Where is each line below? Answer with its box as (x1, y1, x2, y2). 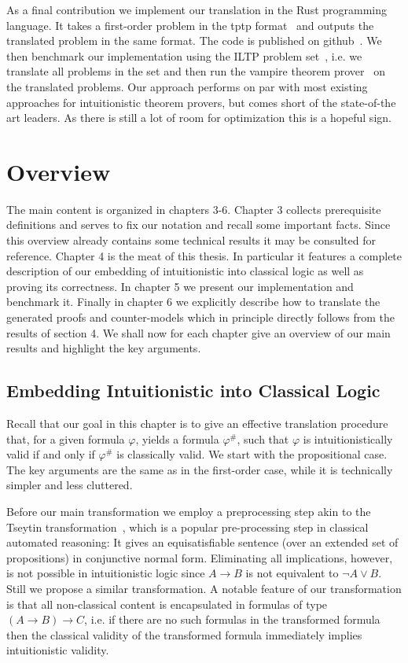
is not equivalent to (245, 565, 339, 581)
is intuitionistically (303, 430, 393, 447)
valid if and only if (6, 446, 95, 462)
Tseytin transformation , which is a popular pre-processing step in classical (6, 518, 369, 535)
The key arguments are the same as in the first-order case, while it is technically (6, 461, 393, 477)
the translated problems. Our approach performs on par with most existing (6, 78, 368, 94)
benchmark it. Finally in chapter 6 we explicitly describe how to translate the (6, 293, 380, 310)
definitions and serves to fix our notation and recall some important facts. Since (6, 216, 391, 233)
